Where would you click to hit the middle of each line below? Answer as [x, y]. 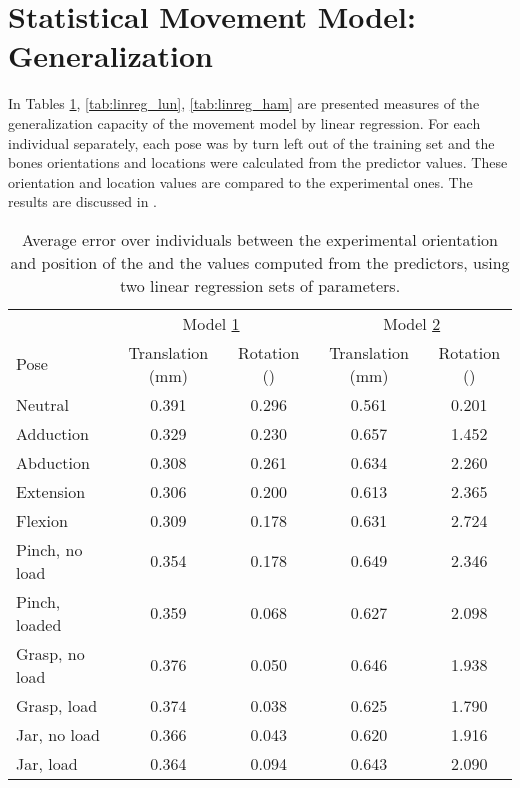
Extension [51, 491]
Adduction [52, 433]
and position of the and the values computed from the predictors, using [260, 262]
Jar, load [47, 763]
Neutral [42, 404]
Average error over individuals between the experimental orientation [260, 239]
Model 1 [211, 323]
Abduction [53, 462]
